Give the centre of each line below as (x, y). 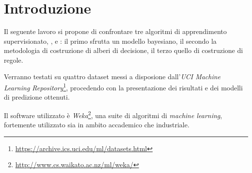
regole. (14, 60)
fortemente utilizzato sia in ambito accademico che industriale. (97, 125)
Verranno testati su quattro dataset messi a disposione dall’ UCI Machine (112, 76)
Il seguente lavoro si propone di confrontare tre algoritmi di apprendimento (115, 31)
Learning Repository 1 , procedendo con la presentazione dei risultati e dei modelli (123, 87)
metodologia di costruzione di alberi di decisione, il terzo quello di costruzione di (124, 50)
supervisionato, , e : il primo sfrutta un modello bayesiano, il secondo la (110, 41)
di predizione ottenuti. (37, 97)
